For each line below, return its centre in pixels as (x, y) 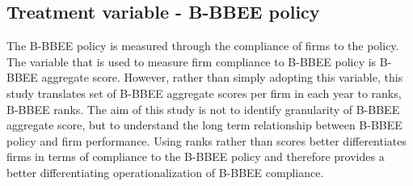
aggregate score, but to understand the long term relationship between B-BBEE (204, 125)
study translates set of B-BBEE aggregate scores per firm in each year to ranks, (204, 93)
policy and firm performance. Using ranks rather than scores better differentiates (207, 140)
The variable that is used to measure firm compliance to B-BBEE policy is (192, 61)
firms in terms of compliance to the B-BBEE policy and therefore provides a (196, 156)
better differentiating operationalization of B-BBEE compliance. (165, 172)
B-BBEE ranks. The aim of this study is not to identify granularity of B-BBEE (203, 109)
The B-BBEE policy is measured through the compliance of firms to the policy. (203, 46)
